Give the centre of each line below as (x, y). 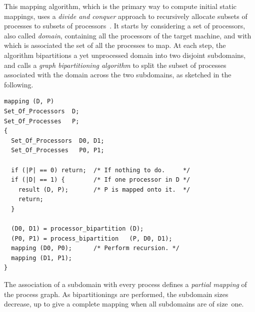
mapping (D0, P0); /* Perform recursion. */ (95, 248)
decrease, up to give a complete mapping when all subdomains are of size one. (124, 304)
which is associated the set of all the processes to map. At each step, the (115, 45)
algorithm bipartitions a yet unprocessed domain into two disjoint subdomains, (125, 55)
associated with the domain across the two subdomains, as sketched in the (118, 75)
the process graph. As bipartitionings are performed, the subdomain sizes (116, 294)
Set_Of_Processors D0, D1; (58, 141)
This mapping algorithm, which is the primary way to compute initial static (120, 6)
